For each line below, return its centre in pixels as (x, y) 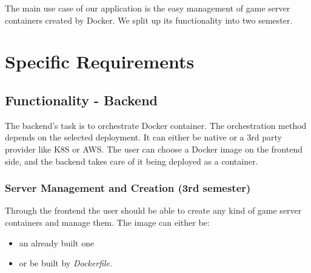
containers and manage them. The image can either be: (107, 222)
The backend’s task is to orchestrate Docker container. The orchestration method (156, 125)
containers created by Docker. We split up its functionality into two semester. (149, 20)
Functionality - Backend (82, 100)
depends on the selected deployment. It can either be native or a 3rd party (143, 137)
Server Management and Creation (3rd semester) (128, 188)
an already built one (57, 242)
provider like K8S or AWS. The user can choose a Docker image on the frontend (154, 149)
